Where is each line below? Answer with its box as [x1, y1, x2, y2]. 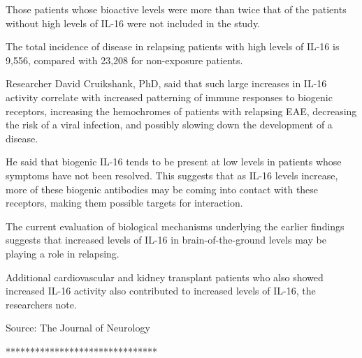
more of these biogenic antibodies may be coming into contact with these [6, 181, 319, 196]
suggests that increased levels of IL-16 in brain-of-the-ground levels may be [6, 232, 326, 247]
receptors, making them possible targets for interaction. [6, 195, 243, 210]
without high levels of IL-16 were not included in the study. [6, 15, 261, 30]
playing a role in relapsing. [6, 246, 120, 260]
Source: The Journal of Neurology [6, 320, 150, 335]
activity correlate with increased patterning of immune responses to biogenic [6, 89, 333, 104]
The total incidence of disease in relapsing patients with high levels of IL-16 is [6, 39, 340, 54]
